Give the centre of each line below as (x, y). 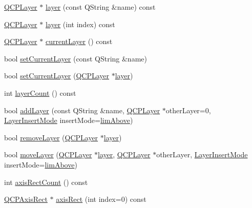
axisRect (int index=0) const (101, 199)
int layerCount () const (40, 92)
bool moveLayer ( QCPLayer (48, 154)
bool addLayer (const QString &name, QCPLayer (82, 110)
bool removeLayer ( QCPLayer (51, 137)
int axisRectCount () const (46, 182)
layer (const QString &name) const (100, 7)
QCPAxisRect (26, 199)
